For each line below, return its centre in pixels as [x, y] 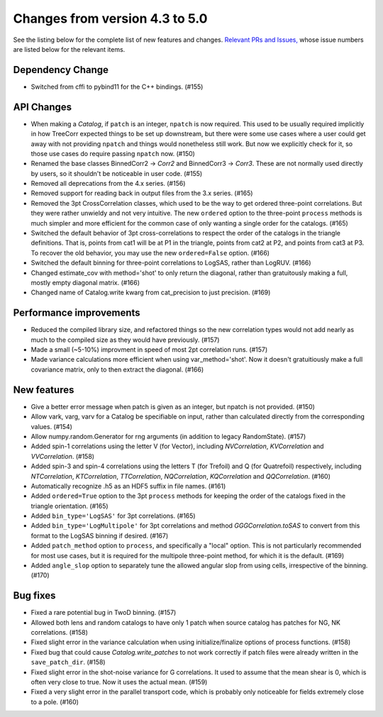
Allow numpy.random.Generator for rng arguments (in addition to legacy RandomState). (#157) [168, 436]
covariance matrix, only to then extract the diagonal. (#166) [117, 369]
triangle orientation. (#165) [70, 506]
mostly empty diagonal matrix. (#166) [85, 283]
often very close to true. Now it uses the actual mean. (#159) [119, 682]
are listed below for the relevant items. [69, 49]
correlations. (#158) [60, 633]
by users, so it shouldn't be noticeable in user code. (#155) [117, 173]
